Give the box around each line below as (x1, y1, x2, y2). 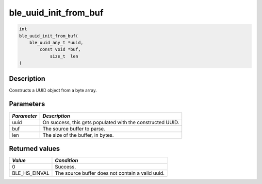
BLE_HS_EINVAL (12, 170, 49, 177)
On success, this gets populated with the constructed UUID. (42, 119, 180, 126)
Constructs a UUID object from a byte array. (9, 87, 97, 93)
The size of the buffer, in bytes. (42, 131, 114, 138)
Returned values (9, 144, 60, 153)
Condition (55, 157, 79, 164)
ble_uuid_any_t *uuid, (29, 39, 83, 45)
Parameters (9, 100, 45, 108)
